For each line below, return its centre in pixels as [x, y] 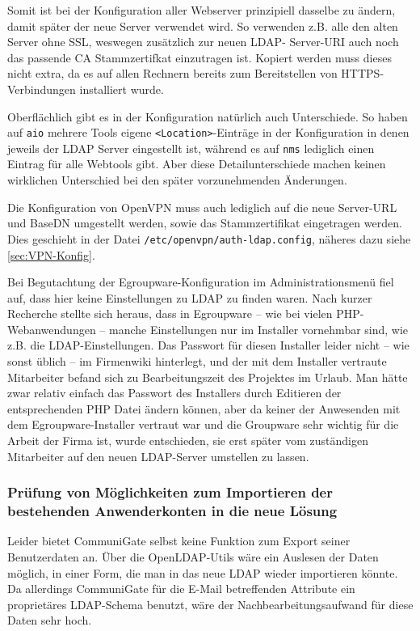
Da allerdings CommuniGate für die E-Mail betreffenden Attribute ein [181, 589]
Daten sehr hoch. [50, 620]
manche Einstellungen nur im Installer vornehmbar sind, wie [259, 329]
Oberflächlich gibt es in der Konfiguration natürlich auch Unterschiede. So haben [208, 116]
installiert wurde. [122, 89]
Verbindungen [42, 89]
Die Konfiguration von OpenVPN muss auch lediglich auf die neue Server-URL [202, 207]
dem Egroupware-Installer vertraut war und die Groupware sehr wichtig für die [203, 424]
